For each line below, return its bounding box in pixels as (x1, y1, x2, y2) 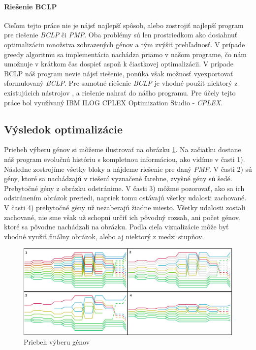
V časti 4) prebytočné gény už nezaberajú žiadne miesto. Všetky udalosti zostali (4, 202, 246, 212)
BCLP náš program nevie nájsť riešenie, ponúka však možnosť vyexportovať (4, 68, 233, 78)
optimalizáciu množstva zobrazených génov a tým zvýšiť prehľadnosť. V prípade (4, 39, 245, 49)
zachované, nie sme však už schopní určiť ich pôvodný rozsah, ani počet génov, (4, 212, 241, 222)
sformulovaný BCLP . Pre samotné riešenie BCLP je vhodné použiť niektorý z (4, 78, 238, 88)
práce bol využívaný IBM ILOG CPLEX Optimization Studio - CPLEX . (4, 97, 223, 107)
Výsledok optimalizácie (4, 121, 123, 136)
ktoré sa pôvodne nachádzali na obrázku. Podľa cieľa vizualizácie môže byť (4, 222, 229, 232)
